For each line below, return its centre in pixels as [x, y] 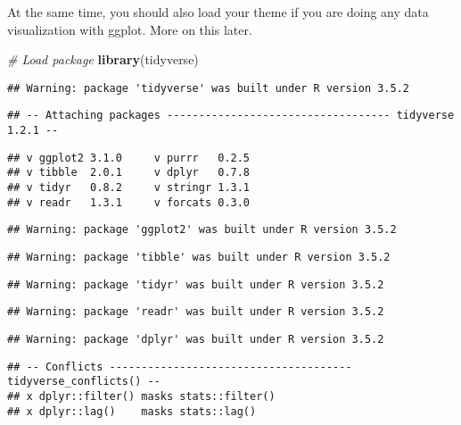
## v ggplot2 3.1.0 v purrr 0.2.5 [129, 158]
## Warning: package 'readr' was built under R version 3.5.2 [196, 312]
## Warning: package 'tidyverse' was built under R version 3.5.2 [209, 88]
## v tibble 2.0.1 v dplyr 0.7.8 [129, 173]
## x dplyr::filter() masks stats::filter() [141, 396]
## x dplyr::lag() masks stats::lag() [132, 411]
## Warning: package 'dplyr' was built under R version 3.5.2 [196, 339]
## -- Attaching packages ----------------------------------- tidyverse [231, 116]
